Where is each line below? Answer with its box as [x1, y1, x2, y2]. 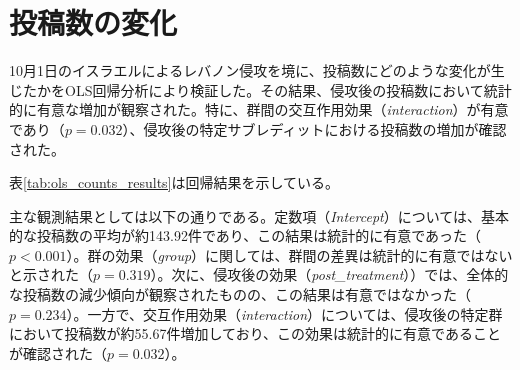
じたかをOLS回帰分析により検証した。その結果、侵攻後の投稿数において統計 [9, 79, 512, 100]
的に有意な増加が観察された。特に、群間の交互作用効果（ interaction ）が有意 [9, 99, 509, 120]
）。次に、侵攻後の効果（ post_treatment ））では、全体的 [150, 264, 509, 285]
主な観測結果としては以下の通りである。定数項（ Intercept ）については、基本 [9, 205, 510, 226]
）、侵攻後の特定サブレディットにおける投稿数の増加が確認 [122, 118, 507, 139]
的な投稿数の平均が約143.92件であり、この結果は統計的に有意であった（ [9, 225, 482, 246]
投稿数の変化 [9, 2, 178, 43]
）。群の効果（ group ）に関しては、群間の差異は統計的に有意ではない [66, 244, 513, 265]
